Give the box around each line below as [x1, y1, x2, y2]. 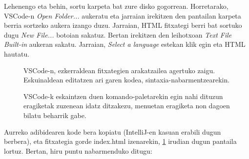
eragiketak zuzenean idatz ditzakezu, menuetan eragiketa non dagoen [23, 100, 230, 111]
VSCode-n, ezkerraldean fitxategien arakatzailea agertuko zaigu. [23, 65, 215, 75]
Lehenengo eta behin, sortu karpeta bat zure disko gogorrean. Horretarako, [4, 1, 228, 11]
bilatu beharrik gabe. [23, 110, 86, 120]
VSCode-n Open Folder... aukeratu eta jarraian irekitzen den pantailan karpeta [4, 10, 241, 20]
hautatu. [4, 48, 30, 59]
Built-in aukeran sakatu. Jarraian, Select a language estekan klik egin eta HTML [4, 39, 246, 49]
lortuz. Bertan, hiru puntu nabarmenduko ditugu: [4, 145, 152, 156]
